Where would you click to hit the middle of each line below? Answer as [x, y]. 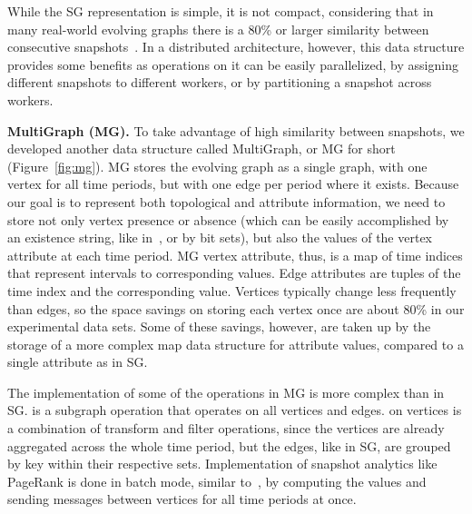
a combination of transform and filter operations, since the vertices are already [226, 428]
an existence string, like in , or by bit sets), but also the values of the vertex [220, 237]
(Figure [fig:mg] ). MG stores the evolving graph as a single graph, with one [217, 166]
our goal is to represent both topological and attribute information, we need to [226, 201]
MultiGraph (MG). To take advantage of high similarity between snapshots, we [236, 130]
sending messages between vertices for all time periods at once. [182, 499]
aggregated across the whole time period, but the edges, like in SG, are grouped [229, 445]
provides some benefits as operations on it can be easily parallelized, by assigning [233, 64]
